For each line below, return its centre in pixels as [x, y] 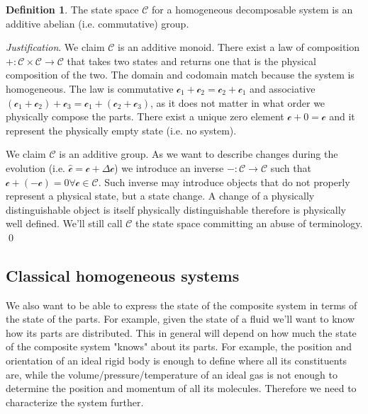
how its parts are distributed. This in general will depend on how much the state [181, 332]
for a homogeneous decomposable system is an [252, 9]
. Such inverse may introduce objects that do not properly [224, 182]
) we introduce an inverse [169, 167]
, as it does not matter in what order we [238, 102]
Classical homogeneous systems [123, 275]
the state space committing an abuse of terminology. [249, 223]
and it [342, 116]
